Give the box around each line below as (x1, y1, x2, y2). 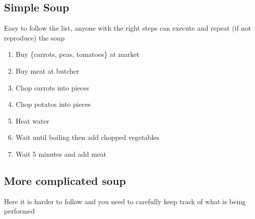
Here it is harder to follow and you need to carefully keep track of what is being (4, 196, 246, 206)
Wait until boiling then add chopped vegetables (15, 132, 160, 142)
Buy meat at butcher (15, 65, 79, 76)
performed (4, 206, 35, 216)
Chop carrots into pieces (15, 82, 89, 92)
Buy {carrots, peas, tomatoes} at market (15, 49, 139, 59)
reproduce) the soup (4, 32, 65, 43)
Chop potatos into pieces (15, 99, 91, 109)
